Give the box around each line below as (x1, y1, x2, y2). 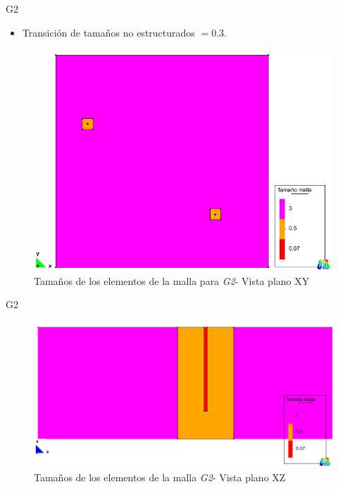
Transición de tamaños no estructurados (22, 25, 195, 39)
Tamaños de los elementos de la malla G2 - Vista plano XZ (34, 469, 286, 484)
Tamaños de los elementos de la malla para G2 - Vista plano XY (34, 273, 310, 288)
